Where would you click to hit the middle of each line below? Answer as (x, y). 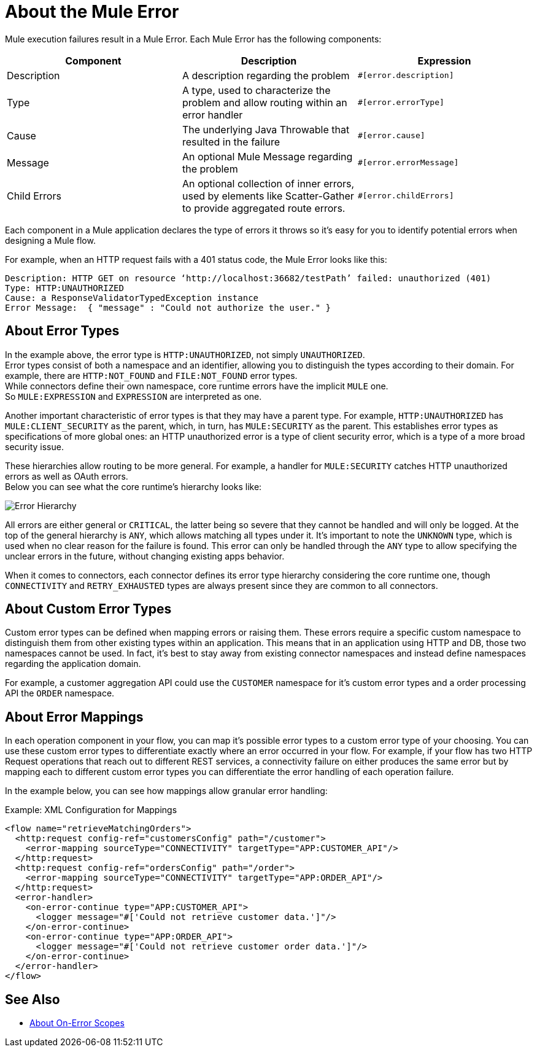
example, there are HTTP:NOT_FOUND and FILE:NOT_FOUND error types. (151, 375)
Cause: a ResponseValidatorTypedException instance (132, 298)
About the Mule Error (92, 12)
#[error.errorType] (401, 103)
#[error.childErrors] (406, 196)
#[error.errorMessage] (408, 163)
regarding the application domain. (73, 664)
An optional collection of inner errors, (268, 183)
